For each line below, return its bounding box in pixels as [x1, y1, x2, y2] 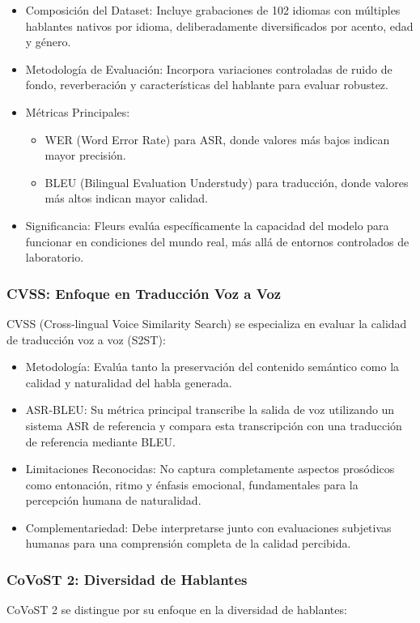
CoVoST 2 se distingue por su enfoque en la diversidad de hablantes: [6, 601, 347, 618]
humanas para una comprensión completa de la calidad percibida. [25, 535, 351, 552]
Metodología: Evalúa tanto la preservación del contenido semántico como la [25, 358, 400, 375]
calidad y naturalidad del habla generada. [25, 373, 232, 390]
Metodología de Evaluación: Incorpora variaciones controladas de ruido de [25, 60, 392, 77]
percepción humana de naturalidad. [25, 492, 202, 509]
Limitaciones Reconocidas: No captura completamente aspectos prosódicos [25, 460, 395, 477]
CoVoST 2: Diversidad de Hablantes [6, 569, 248, 589]
